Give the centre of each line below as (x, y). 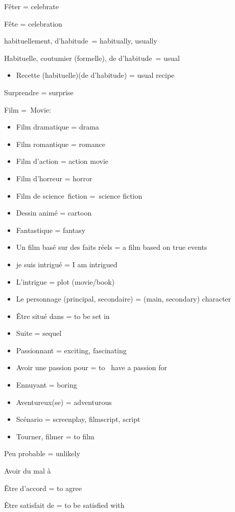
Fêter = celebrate (31, 6)
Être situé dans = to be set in (63, 316)
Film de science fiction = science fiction (79, 195)
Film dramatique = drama (57, 127)
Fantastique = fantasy (51, 230)
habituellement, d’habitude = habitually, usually (81, 41)
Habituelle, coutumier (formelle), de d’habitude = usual (92, 58)
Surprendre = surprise (39, 92)
